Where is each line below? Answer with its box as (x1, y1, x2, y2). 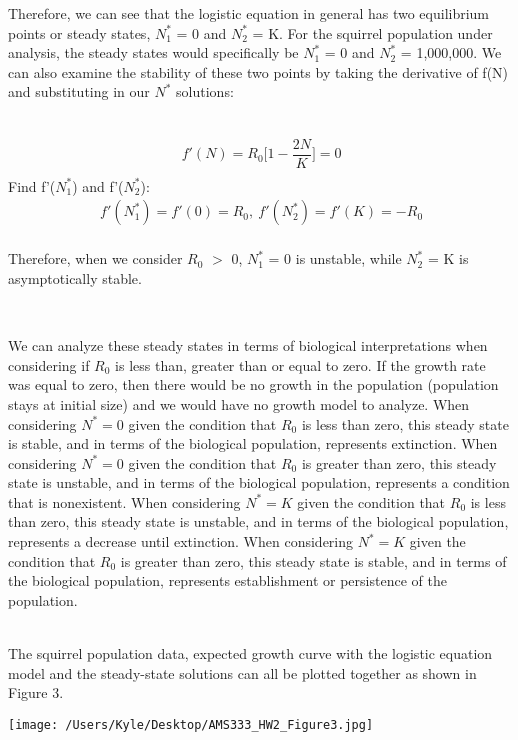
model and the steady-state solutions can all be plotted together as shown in (8, 662, 477, 683)
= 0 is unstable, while (268, 248, 402, 269)
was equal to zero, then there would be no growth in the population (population (8, 374, 499, 395)
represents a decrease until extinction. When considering (8, 531, 354, 552)
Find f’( (8, 175, 56, 196)
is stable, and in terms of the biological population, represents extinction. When (8, 433, 498, 454)
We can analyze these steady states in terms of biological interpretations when (8, 335, 488, 356)
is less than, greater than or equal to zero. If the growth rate (115, 354, 486, 375)
